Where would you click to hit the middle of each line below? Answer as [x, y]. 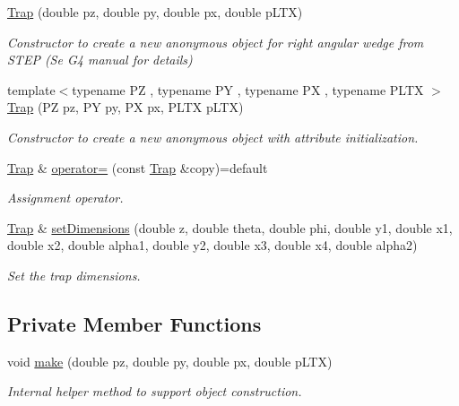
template [31, 89]
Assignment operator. [65, 198]
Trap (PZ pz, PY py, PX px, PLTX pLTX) [126, 107]
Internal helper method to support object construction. [155, 391]
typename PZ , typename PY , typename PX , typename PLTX [248, 89]
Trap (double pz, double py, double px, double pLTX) [155, 12]
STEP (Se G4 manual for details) [100, 60]
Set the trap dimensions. [74, 275]
